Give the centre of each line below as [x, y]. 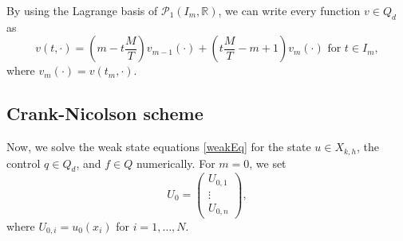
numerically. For [176, 163]
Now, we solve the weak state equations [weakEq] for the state [159, 147]
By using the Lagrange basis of [82, 10]
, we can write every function [289, 10]
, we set [268, 163]
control [24, 163]
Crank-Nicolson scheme [105, 113]
